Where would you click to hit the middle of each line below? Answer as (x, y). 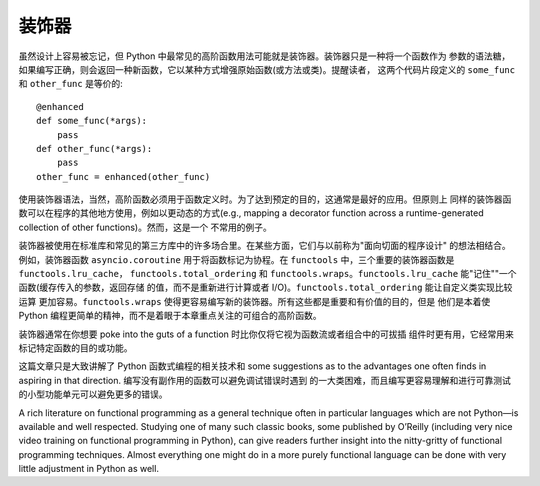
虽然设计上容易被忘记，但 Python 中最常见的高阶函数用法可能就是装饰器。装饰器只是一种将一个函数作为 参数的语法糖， (264, 56)
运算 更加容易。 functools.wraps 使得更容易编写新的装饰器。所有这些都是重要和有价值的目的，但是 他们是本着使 (254, 301)
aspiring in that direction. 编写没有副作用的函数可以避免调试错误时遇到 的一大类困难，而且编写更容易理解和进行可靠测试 (265, 380)
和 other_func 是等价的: (71, 84)
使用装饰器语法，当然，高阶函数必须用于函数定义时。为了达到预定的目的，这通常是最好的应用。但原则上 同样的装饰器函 (265, 199)
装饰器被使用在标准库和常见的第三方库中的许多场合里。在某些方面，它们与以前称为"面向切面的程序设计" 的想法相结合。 (264, 246)
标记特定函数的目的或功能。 (75, 347)
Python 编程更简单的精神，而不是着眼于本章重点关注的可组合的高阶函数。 (170, 316)
